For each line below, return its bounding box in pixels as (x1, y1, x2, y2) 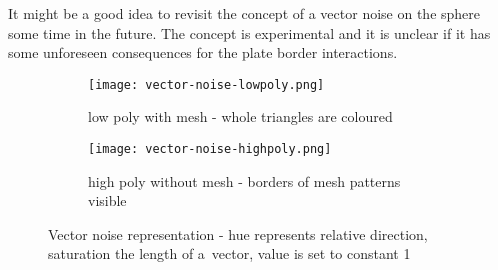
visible (88, 190, 127, 211)
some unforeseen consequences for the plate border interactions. (8, 42, 398, 63)
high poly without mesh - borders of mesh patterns (88, 170, 401, 191)
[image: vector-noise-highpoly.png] (88, 142, 332, 157)
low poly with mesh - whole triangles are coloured (88, 106, 393, 127)
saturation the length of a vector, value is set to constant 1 (48, 243, 411, 264)
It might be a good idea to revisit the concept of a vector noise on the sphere (8, 3, 481, 23)
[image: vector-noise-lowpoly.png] (88, 77, 325, 92)
